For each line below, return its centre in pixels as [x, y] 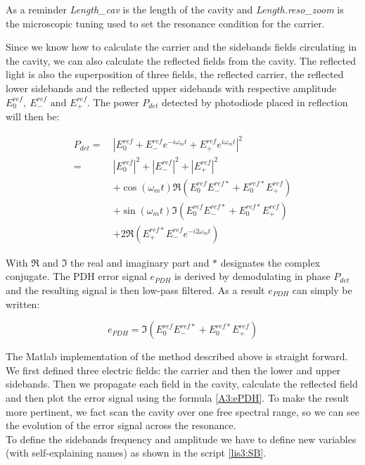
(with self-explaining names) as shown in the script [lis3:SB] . [136, 453]
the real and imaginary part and [140, 262]
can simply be [322, 289]
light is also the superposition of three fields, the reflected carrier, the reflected [175, 74]
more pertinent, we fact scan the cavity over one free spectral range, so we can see [182, 411]
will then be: [33, 116]
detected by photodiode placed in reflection [255, 102]
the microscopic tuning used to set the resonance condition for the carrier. [165, 23]
